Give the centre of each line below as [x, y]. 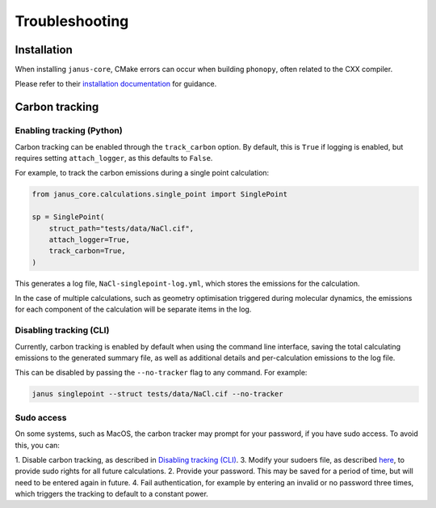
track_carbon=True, [88, 251]
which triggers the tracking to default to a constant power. [112, 494]
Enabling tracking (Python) [69, 131]
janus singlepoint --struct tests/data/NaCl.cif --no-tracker [157, 394]
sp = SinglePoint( [68, 217]
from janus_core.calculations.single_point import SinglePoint [160, 195]
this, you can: [38, 445]
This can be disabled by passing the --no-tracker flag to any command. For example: [161, 373]
